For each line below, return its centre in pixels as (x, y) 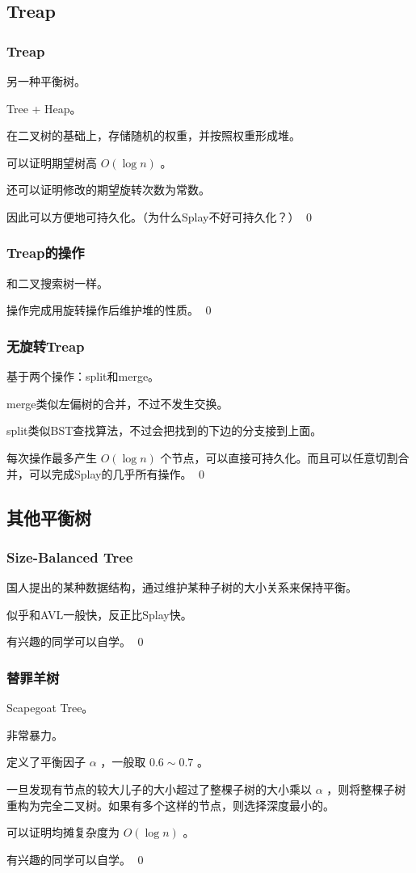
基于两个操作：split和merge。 (83, 376)
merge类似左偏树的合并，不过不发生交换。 (118, 403)
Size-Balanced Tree (70, 557)
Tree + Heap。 (44, 108)
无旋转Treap (46, 346)
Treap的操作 (46, 253)
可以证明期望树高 (52, 162)
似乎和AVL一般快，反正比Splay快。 (99, 614)
